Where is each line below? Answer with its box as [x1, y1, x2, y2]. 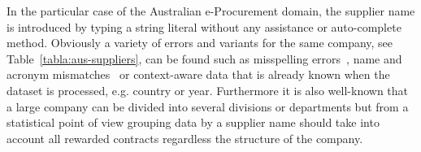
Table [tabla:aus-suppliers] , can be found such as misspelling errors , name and [7, 50, 402, 67]
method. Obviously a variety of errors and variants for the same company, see [7, 34, 393, 51]
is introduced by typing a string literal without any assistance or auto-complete [7, 18, 401, 35]
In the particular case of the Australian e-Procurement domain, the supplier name [7, 2, 415, 19]
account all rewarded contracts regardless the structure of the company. [7, 129, 363, 146]
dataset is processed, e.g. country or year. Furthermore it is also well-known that [7, 81, 409, 98]
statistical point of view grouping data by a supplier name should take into [7, 114, 380, 131]
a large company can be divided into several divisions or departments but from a [7, 98, 409, 115]
